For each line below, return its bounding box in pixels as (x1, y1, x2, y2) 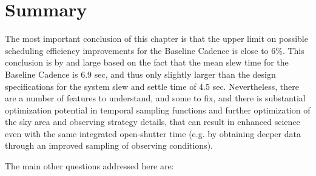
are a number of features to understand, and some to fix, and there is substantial (5, 92, 306, 104)
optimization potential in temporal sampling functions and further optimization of (5, 103, 311, 116)
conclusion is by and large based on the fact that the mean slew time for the (5, 56, 289, 69)
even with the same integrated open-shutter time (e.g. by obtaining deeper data (5, 127, 301, 140)
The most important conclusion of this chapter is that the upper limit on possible (5, 32, 308, 45)
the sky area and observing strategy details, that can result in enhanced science (5, 115, 300, 128)
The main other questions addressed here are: (5, 160, 174, 172)
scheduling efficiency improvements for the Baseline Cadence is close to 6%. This (5, 44, 304, 56)
